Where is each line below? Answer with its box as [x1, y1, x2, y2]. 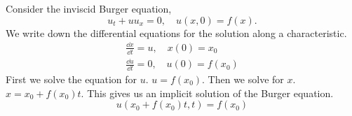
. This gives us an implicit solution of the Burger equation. [81, 85, 334, 100]
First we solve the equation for [6, 71, 137, 86]
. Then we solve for [202, 71, 284, 86]
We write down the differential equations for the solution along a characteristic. [6, 25, 347, 40]
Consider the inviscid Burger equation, [6, 1, 172, 15]
